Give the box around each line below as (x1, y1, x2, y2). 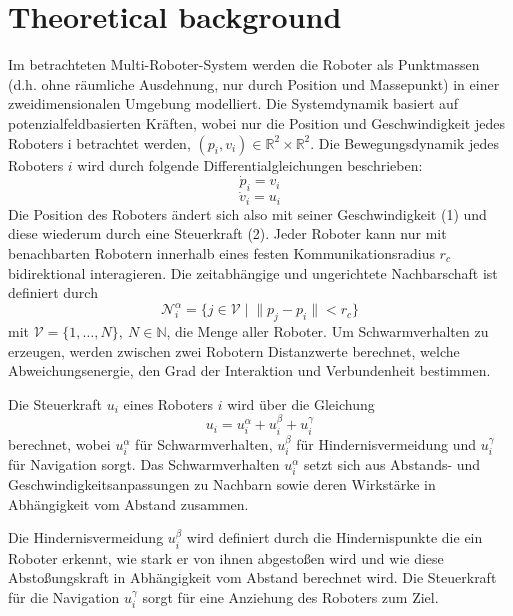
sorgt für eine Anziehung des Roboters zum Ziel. (142, 587, 439, 608)
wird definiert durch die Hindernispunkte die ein (186, 527, 483, 548)
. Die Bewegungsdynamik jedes (310, 132, 500, 153)
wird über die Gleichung (227, 393, 375, 414)
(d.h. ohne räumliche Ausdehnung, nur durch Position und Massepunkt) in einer (8, 73, 500, 94)
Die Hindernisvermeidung (8, 527, 164, 548)
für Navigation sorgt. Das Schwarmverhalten (8, 454, 280, 475)
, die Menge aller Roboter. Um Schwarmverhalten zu (166, 321, 489, 342)
